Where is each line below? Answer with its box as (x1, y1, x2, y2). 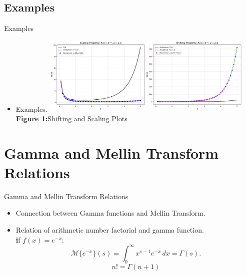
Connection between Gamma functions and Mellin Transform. (15, 208, 205, 218)
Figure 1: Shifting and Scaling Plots (15, 113, 127, 123)
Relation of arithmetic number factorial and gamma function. (15, 225, 204, 235)
